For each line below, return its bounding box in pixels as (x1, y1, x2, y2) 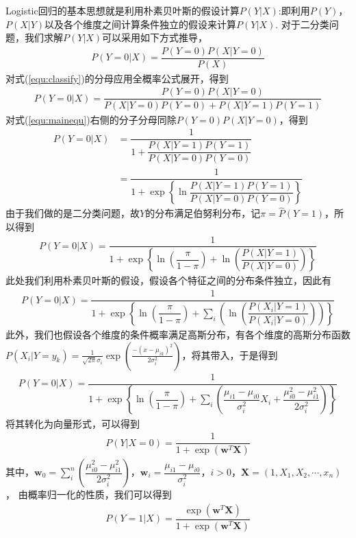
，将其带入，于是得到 (181, 347, 278, 362)
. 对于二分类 (275, 16, 329, 31)
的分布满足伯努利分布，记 (145, 206, 261, 220)
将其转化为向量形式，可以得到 (5, 416, 140, 430)
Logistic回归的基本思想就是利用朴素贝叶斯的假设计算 (5, 3, 240, 17)
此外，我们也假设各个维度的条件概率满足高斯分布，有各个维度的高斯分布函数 (5, 327, 351, 341)
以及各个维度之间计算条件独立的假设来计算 (44, 16, 237, 31)
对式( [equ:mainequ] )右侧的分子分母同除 (5, 112, 177, 126)
